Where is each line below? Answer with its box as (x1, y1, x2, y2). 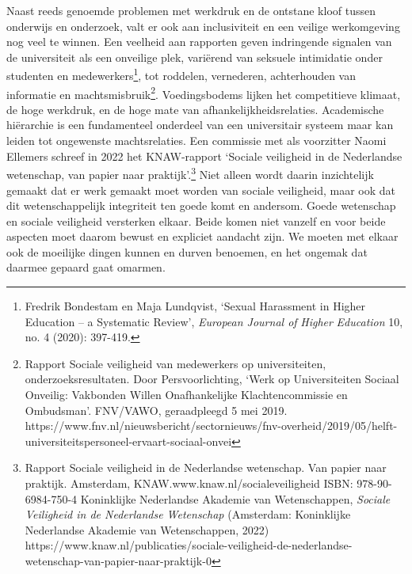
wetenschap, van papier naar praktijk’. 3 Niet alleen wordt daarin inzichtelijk (6, 164, 374, 182)
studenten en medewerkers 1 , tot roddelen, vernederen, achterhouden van (6, 65, 357, 84)
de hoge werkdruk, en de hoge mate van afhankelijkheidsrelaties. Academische (6, 101, 384, 117)
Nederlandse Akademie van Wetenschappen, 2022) (25, 521, 269, 538)
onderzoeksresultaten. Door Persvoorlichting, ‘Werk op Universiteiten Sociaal (25, 371, 399, 387)
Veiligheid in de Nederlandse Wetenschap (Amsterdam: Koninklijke (25, 506, 351, 523)
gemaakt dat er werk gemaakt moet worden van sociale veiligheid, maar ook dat (6, 181, 395, 198)
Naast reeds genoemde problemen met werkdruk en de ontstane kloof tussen (6, 2, 376, 18)
